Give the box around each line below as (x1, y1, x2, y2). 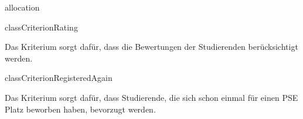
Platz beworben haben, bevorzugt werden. (5, 103, 156, 115)
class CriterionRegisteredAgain (5, 72, 113, 84)
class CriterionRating (5, 21, 78, 33)
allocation (5, 1, 40, 13)
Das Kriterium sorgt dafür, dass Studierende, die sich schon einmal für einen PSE (5, 91, 298, 103)
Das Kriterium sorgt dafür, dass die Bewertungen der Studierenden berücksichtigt (5, 40, 298, 53)
